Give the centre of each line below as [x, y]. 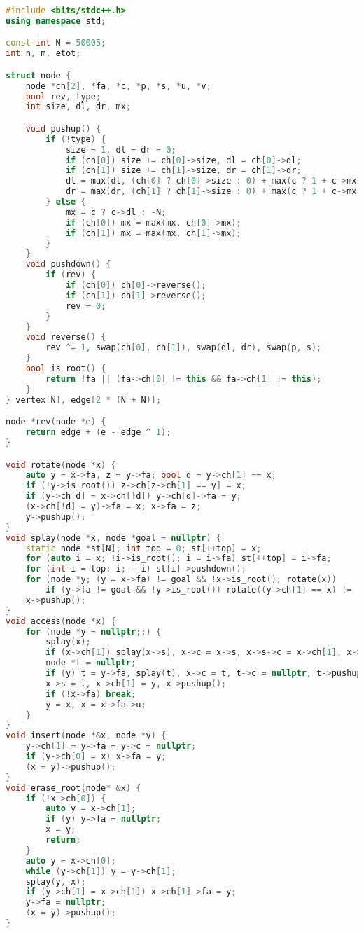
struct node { [38, 75]
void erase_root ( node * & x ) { [73, 788]
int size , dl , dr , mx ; [78, 107]
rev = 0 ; [86, 306]
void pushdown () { [68, 264]
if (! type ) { [76, 139]
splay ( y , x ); [56, 882]
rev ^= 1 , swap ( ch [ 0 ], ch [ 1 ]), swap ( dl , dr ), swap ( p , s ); [184, 348]
